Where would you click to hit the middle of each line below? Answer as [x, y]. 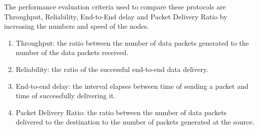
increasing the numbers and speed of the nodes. [77, 26]
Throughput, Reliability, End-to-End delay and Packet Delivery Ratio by [116, 16]
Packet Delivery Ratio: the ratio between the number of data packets [121, 112]
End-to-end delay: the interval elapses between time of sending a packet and [132, 86]
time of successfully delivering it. [66, 96]
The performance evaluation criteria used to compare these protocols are [115, 6]
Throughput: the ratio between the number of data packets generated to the [132, 42]
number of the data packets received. [72, 52]
